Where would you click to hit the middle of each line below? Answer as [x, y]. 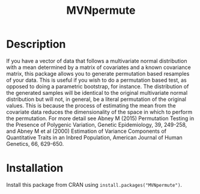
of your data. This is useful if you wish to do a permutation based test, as [97, 80]
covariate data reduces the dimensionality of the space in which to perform [99, 112]
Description [36, 44]
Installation [35, 168]
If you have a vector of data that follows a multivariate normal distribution [97, 61]
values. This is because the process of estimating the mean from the [91, 105]
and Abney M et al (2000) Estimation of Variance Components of [86, 131]
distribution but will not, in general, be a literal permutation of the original [96, 99]
